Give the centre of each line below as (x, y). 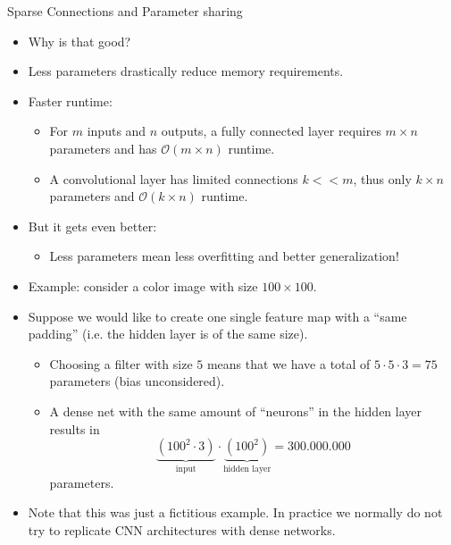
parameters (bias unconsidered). (137, 381)
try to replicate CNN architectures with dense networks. (182, 529)
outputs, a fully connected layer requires (271, 131)
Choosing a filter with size (121, 363)
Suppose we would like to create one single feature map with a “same (217, 316)
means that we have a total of (288, 363)
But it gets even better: (92, 226)
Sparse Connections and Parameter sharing (125, 11)
